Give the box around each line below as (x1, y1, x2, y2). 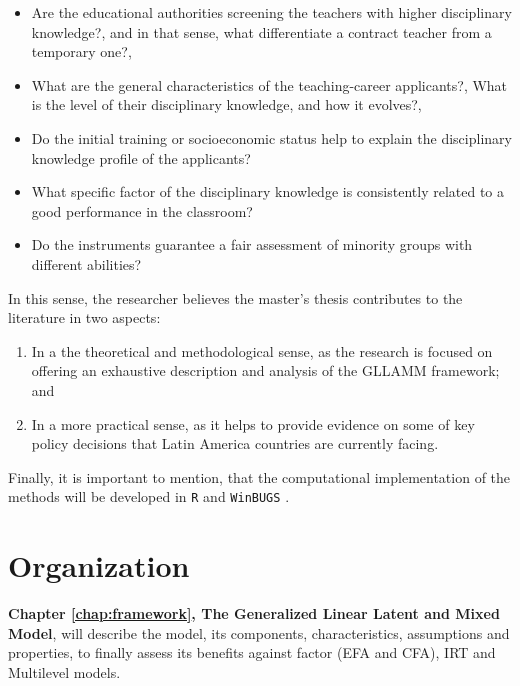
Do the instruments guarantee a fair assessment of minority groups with (31, 234, 473, 255)
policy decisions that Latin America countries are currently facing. (31, 433, 439, 454)
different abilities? (31, 253, 142, 274)
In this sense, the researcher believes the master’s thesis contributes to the (8, 287, 463, 308)
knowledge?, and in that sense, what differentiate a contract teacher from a (31, 21, 492, 42)
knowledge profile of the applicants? (31, 147, 251, 168)
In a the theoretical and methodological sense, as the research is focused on (31, 340, 493, 361)
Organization (8, 545, 190, 586)
